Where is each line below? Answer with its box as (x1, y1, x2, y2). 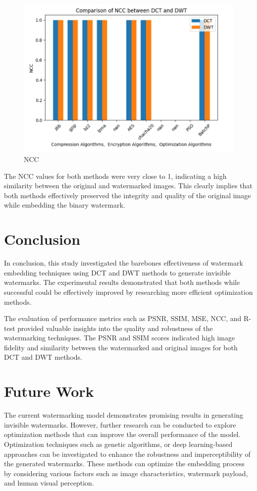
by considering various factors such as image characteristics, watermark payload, (4, 468, 248, 478)
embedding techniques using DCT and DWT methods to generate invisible (4, 267, 231, 277)
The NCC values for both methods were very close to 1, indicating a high (4, 170, 227, 181)
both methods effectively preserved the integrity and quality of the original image (4, 190, 251, 200)
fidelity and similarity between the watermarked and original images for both (4, 342, 238, 352)
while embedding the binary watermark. (4, 200, 125, 210)
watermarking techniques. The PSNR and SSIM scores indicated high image (4, 332, 235, 343)
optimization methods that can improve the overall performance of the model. (4, 429, 241, 439)
